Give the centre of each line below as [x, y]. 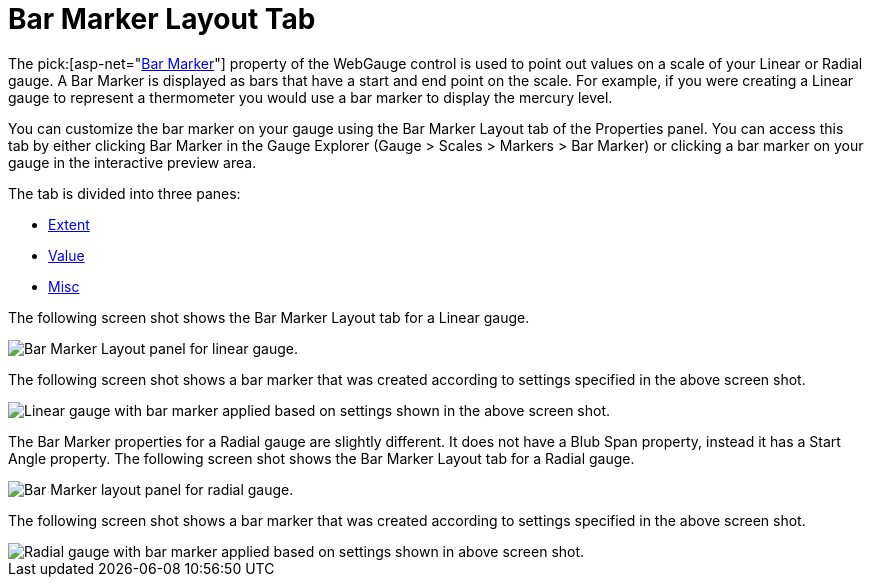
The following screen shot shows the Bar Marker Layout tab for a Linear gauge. [269, 317]
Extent [69, 224]
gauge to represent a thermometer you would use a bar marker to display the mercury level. [310, 97]
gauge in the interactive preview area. [132, 162]
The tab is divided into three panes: [124, 193]
